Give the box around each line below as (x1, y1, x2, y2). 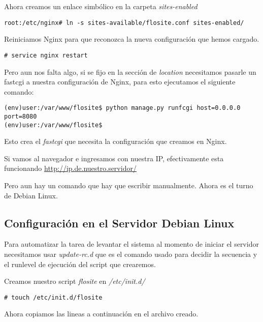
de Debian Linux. (4, 190, 58, 200)
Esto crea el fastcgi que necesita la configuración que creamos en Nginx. (4, 136, 227, 147)
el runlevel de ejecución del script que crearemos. (4, 258, 156, 269)
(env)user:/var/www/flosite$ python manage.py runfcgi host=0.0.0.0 (4, 104, 241, 112)
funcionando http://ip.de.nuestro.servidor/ (4, 163, 137, 173)
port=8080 (4, 112, 37, 120)
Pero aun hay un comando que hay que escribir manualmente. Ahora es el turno (4, 180, 253, 191)
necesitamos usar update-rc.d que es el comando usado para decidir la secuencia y (4, 249, 257, 259)
